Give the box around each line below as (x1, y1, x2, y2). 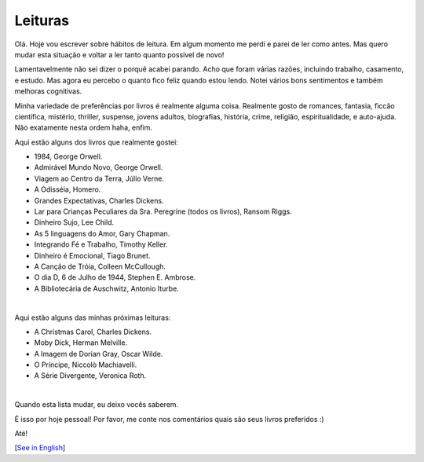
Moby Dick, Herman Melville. (34, 338, 128, 347)
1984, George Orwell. (34, 152, 103, 161)
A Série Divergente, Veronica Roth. (34, 371, 147, 380)
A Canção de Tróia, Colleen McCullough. (34, 262, 166, 271)
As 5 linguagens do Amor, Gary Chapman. (34, 229, 170, 238)
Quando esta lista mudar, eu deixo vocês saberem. (14, 400, 179, 409)
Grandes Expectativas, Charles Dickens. (34, 196, 164, 205)
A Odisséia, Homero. (34, 185, 101, 194)
